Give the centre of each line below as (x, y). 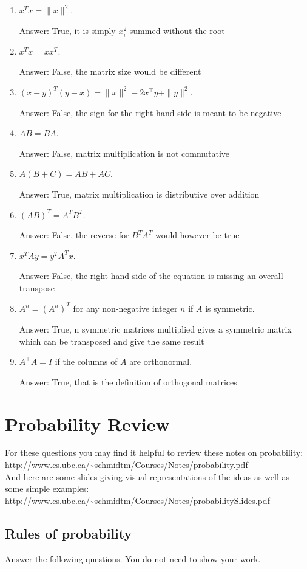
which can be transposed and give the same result (112, 341)
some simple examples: (47, 488)
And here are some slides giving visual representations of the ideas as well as (147, 476)
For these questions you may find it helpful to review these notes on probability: (154, 453)
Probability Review (87, 423)
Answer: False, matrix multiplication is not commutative (124, 153)
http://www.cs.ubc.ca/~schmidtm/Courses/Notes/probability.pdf (127, 465)
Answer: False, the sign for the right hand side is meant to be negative (150, 112)
